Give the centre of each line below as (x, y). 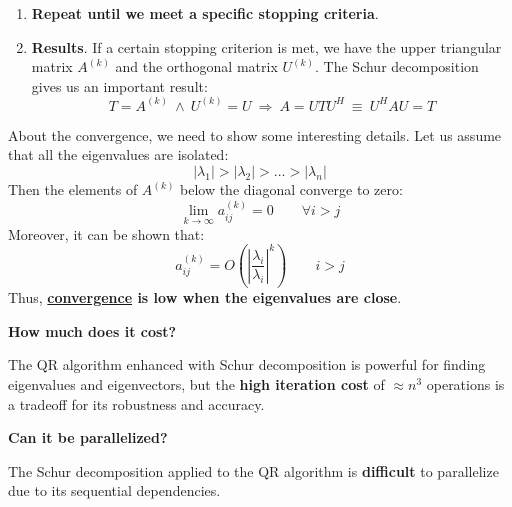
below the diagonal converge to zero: (291, 189)
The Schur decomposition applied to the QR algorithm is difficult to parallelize (253, 470)
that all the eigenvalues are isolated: (118, 154)
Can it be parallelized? (88, 437)
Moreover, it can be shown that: (106, 233)
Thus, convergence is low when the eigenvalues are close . (205, 297)
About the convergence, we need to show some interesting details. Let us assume (255, 134)
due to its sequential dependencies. (114, 490)
